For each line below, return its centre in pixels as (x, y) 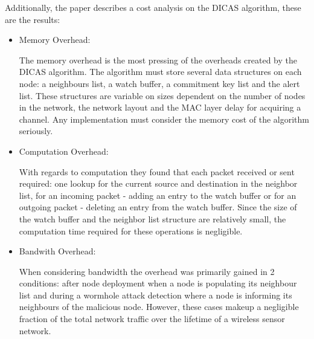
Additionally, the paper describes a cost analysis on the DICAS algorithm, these (153, 7)
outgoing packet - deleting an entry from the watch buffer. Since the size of (158, 207)
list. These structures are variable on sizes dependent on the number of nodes (162, 95)
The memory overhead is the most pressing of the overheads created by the (158, 60)
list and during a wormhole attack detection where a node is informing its (155, 295)
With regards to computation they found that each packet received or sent (157, 171)
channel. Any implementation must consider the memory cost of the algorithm (164, 119)
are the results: (33, 19)
